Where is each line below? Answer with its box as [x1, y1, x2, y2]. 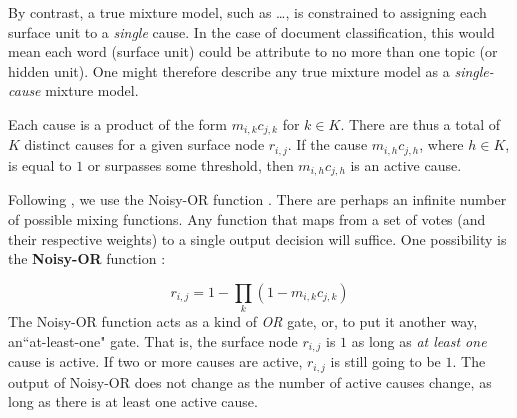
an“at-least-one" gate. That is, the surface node [8, 330, 298, 351]
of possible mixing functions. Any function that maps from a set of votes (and [8, 208, 486, 229]
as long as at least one [351, 330, 487, 351]
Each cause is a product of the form [8, 113, 227, 134]
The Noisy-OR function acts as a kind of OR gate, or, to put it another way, [8, 311, 478, 332]
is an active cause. [350, 154, 462, 175]
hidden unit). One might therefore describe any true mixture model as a [8, 60, 450, 81]
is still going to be [330, 351, 441, 372]
